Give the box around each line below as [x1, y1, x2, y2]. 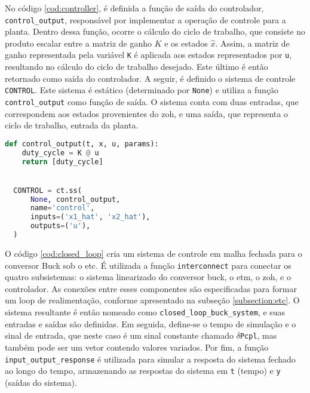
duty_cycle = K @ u [22, 148, 99, 157]
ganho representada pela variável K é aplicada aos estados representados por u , [5, 48, 292, 61]
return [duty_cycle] [22, 157, 103, 166]
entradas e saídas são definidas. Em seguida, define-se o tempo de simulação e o [5, 317, 296, 330]
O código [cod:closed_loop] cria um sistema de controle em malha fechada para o [5, 247, 302, 259]
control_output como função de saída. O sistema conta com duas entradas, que [5, 95, 299, 108]
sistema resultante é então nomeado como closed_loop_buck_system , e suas [5, 306, 286, 318]
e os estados [164, 36, 208, 49]
